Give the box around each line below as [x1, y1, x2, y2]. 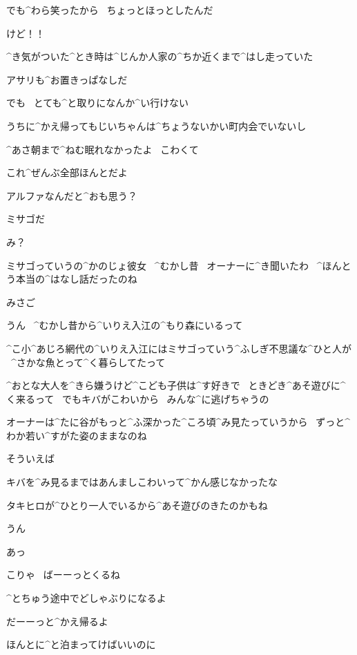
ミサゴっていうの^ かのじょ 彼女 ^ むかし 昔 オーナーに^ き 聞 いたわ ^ [6, 258, 322, 272]
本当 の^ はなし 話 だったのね [16, 272, 137, 286]
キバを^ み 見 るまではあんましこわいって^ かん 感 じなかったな [6, 475, 278, 489]
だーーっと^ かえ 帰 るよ [6, 614, 108, 628]
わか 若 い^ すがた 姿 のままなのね [6, 428, 147, 442]
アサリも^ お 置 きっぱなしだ [6, 72, 128, 86]
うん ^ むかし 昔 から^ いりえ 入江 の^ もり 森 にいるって [6, 318, 243, 332]
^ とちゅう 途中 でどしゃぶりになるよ [6, 591, 166, 605]
